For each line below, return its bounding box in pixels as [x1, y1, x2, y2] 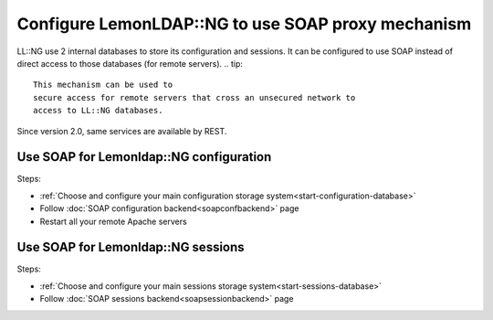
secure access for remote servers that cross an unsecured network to [33, 92, 356, 102]
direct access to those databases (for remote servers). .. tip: [16, 58, 244, 69]
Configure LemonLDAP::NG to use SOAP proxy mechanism [16, 14, 472, 34]
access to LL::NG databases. [33, 105, 163, 116]
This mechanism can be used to [33, 80, 173, 91]
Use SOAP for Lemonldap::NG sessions [16, 240, 246, 255]
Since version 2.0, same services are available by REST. [16, 125, 227, 136]
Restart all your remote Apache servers [39, 216, 187, 227]
